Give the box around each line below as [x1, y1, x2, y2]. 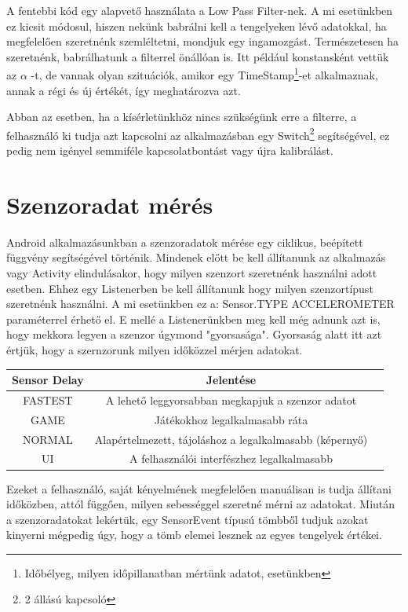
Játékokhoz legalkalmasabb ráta [154, 411, 308, 427]
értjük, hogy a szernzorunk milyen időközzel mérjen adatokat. [6, 341, 303, 357]
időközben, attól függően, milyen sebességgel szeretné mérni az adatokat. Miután [6, 496, 395, 512]
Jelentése [206, 372, 257, 388]
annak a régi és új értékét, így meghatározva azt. [6, 82, 241, 98]
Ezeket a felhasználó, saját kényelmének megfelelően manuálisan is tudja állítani [6, 480, 392, 497]
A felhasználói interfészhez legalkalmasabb [129, 450, 333, 467]
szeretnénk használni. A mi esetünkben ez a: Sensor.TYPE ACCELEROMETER [6, 295, 395, 312]
